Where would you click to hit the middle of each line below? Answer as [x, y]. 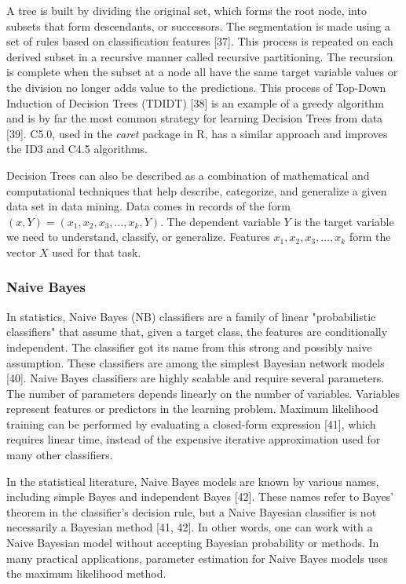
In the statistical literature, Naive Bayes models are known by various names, [193, 481]
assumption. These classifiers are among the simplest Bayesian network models [196, 362]
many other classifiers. [60, 455]
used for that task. [97, 252]
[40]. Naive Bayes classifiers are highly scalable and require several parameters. [196, 378]
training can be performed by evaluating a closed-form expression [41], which [191, 423]
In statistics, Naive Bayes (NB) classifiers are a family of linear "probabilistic [191, 316]
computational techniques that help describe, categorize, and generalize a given [197, 190]
